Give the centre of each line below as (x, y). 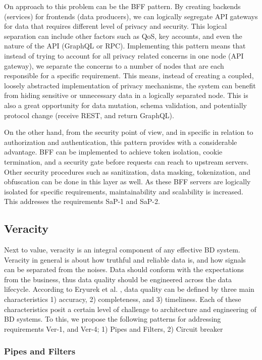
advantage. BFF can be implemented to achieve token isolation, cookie (113, 152)
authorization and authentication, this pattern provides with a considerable (121, 142)
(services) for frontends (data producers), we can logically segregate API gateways (131, 16)
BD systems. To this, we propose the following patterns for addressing (113, 319)
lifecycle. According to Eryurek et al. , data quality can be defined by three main (129, 289)
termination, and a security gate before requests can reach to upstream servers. (126, 161)
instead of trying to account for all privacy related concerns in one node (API (124, 55)
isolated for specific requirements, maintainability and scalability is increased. (124, 191)
